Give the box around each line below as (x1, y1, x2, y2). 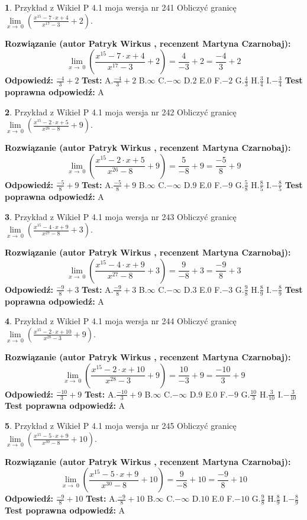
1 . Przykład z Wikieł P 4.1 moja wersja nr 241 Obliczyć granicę (5, 1, 237, 13)
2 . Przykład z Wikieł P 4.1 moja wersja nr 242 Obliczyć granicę (5, 105, 237, 118)
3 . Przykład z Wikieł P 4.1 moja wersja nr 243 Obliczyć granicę (5, 210, 237, 222)
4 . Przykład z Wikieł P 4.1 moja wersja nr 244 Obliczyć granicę (5, 315, 237, 327)
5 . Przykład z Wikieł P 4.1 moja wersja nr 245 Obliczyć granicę (5, 419, 237, 431)
